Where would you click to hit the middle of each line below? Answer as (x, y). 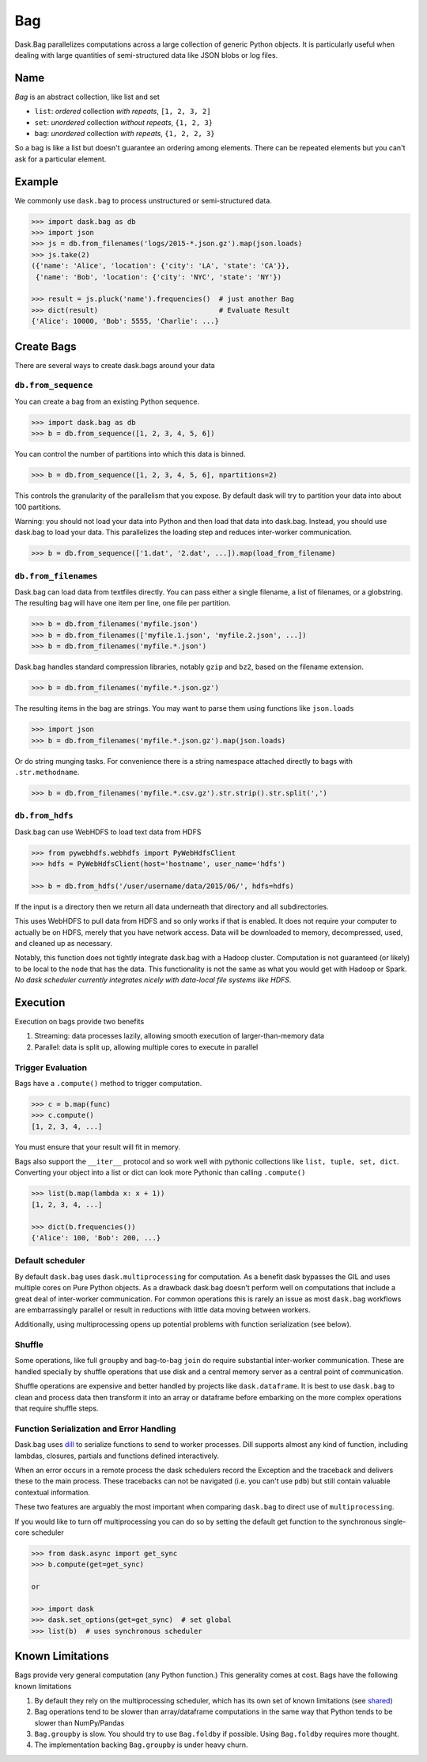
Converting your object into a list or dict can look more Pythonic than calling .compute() (160, 1172)
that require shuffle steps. (57, 1408)
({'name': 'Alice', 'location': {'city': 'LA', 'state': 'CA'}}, (161, 266)
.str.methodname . (47, 772)
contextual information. (53, 1492)
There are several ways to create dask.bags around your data (115, 365)
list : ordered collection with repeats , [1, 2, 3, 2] (123, 112)
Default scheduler (50, 1261)
